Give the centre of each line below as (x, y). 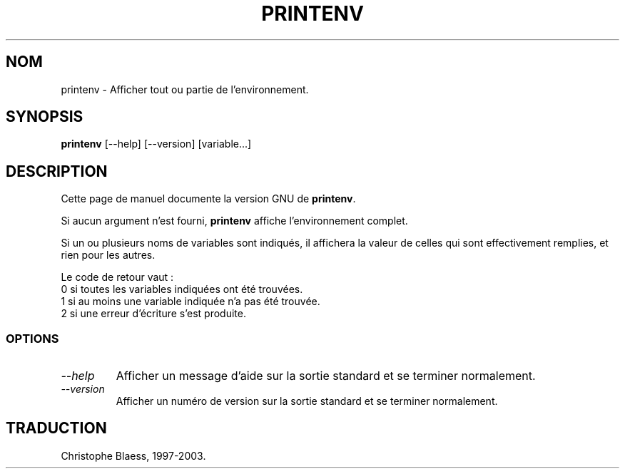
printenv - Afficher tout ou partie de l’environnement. (185, 89)
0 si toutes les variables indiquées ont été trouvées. (182, 289)
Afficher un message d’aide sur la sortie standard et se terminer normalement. (326, 376)
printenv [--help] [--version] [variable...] (156, 144)
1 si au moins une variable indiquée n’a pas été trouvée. (190, 302)
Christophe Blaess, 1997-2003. (133, 455)
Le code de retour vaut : (117, 277)
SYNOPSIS (45, 117)
